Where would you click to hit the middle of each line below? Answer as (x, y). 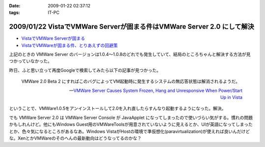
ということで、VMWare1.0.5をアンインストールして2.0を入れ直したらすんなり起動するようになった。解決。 (118, 109)
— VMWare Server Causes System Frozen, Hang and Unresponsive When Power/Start (156, 90)
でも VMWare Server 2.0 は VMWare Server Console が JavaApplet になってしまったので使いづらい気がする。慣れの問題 (131, 118)
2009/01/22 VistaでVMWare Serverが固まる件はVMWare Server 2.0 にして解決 (132, 27)
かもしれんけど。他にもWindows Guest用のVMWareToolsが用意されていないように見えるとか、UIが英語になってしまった (131, 124)
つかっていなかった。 (31, 61)
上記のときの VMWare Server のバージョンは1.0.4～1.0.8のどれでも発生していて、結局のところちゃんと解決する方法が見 (130, 55)
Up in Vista (231, 97)
